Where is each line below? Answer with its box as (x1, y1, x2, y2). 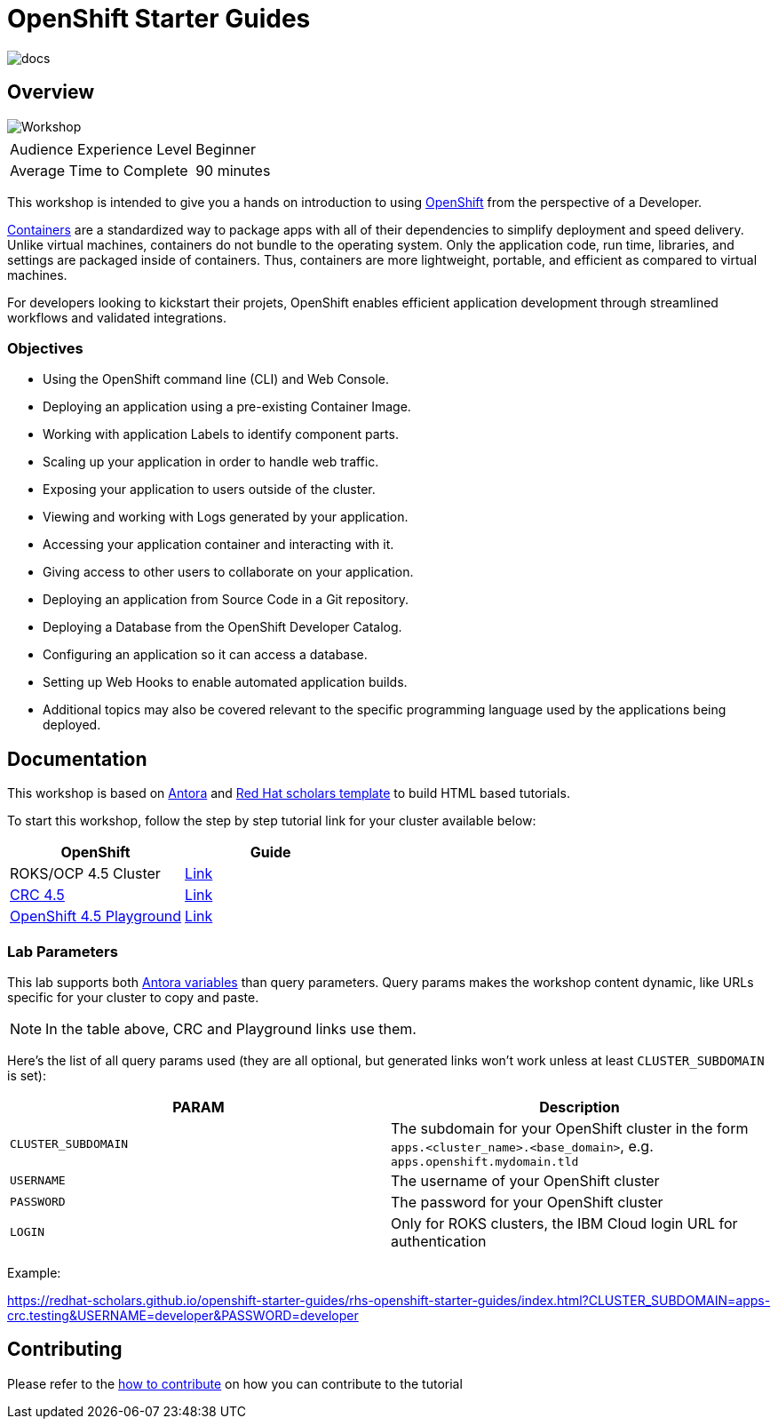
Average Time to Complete (10, 161, 188, 179)
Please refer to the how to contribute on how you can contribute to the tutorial (7, 1375, 463, 1391)
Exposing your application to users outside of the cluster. (43, 482, 376, 498)
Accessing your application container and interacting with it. (43, 537, 394, 553)
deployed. (43, 717, 101, 733)
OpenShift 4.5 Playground (10, 907, 182, 926)
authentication (391, 1231, 487, 1250)
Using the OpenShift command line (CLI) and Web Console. (43, 371, 389, 387)
